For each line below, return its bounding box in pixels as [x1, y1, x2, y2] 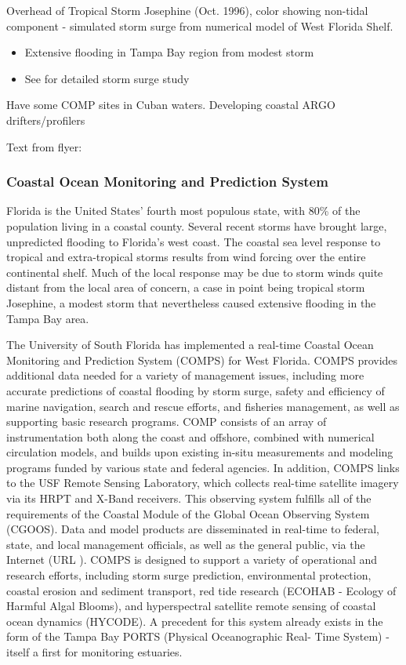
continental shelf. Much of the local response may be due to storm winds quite [6, 263, 383, 280]
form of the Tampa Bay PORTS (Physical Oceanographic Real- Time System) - [6, 628, 390, 645]
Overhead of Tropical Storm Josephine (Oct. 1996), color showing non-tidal [6, 2, 368, 18]
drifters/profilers [6, 111, 85, 128]
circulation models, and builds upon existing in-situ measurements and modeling [6, 444, 393, 460]
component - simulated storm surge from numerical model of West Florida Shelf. [6, 17, 393, 34]
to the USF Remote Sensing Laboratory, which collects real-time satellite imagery [6, 474, 399, 491]
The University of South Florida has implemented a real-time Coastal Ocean [6, 336, 374, 353]
